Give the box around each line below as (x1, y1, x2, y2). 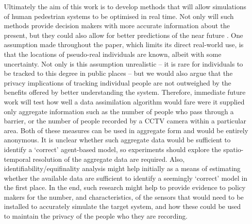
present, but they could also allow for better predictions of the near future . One (4, 30, 243, 40)
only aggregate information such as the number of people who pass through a (4, 106, 234, 116)
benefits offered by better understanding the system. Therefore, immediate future (4, 87, 246, 97)
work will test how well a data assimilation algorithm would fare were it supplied (4, 96, 245, 106)
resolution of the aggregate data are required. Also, (33, 154, 185, 164)
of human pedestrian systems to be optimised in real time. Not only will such (4, 11, 234, 21)
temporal (4, 154, 31, 164)
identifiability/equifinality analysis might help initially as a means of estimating (4, 163, 241, 173)
